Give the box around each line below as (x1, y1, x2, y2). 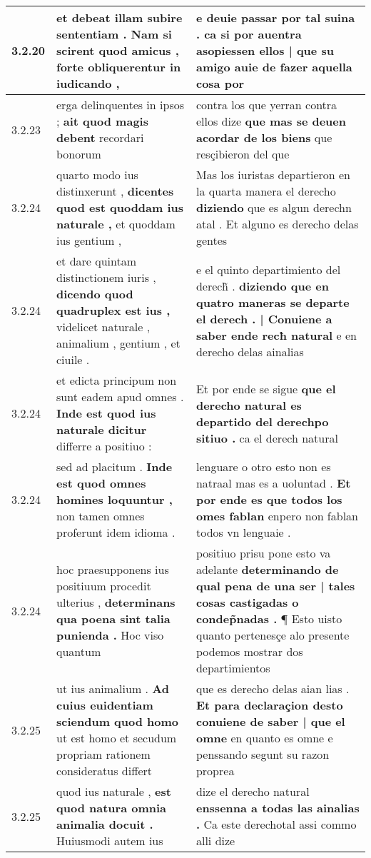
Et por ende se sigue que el (195, 380, 336, 397)
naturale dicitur (56, 421, 147, 438)
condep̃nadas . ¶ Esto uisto (195, 610, 342, 627)
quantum (56, 643, 101, 660)
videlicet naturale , (56, 318, 151, 335)
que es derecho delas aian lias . (195, 680, 350, 697)
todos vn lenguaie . (195, 524, 291, 540)
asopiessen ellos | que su (195, 42, 334, 59)
